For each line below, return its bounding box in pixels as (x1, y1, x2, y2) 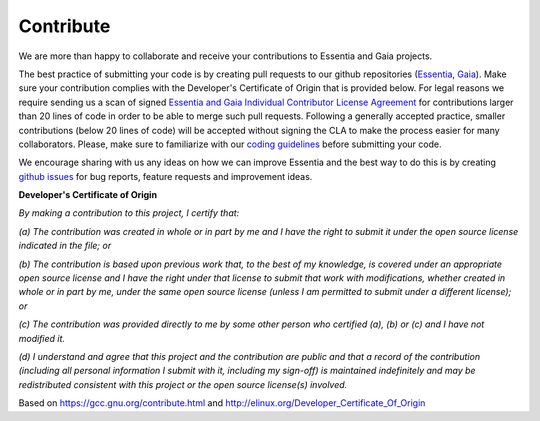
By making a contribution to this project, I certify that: (18, 207, 240, 219)
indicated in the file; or (18, 240, 112, 252)
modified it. (18, 332, 65, 344)
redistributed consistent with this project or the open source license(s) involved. (18, 378, 348, 390)
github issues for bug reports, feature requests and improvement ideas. (18, 170, 313, 182)
